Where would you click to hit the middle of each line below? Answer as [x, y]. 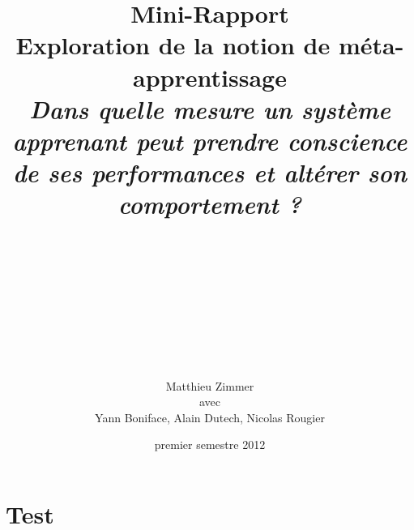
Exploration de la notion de [173, 45]
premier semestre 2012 [210, 445]
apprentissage [210, 77]
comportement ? [210, 204]
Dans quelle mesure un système [210, 109]
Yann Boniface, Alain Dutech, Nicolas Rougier [210, 417]
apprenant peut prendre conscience [210, 140]
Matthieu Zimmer [210, 385]
